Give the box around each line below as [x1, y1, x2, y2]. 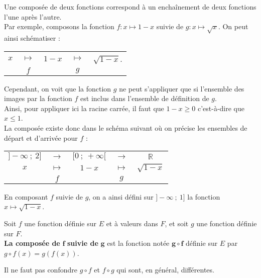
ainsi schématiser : [4, 32, 60, 43]
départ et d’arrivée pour [4, 132, 78, 143]
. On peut [218, 21, 248, 32]
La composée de [4, 238, 60, 248]
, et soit [165, 218, 189, 228]
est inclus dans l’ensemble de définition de [80, 93, 209, 104]
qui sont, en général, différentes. [116, 264, 214, 275]
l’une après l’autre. [4, 11, 62, 22]
